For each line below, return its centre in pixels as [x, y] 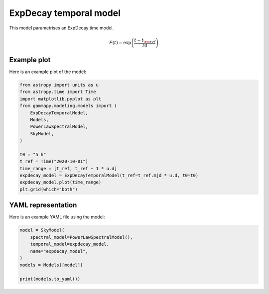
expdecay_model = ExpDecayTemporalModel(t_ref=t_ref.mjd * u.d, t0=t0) [109, 176]
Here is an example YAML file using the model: [57, 217]
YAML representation [43, 205]
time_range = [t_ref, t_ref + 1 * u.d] [68, 168]
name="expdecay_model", [59, 251]
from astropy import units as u [59, 85]
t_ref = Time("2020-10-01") [54, 161]
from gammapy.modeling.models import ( [68, 106]
